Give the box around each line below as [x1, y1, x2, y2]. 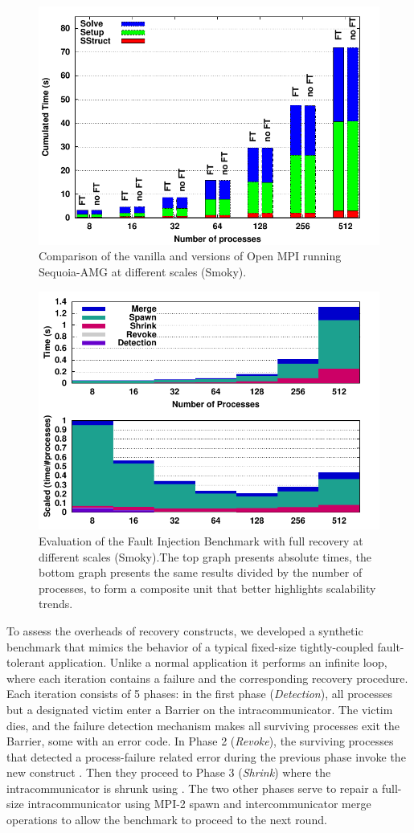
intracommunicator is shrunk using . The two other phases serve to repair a [6, 779, 379, 796]
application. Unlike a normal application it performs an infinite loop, [48, 654, 387, 671]
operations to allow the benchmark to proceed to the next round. [6, 811, 327, 828]
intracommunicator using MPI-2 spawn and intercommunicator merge [27, 795, 371, 812]
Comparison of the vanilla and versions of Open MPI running [39, 247, 342, 264]
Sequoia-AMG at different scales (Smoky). [39, 263, 247, 280]
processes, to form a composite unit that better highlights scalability [39, 579, 376, 596]
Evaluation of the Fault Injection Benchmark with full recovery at [39, 532, 363, 549]
